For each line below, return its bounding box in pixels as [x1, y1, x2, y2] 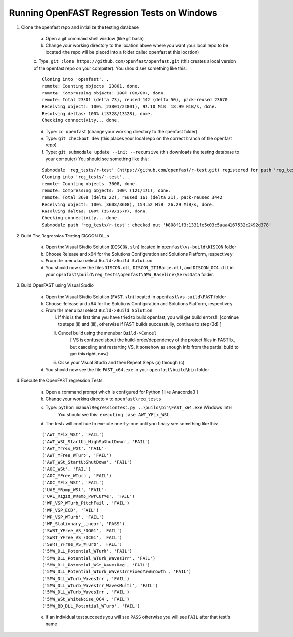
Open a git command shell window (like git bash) [45, 35, 144, 41]
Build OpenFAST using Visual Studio [21, 283, 94, 288]
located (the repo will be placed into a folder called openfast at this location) [45, 49, 199, 55]
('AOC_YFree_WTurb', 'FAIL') [42, 473, 112, 478]
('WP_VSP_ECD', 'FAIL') [42, 507, 99, 513]
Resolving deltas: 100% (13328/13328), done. [42, 111, 153, 116]
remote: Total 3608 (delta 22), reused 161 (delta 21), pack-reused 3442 [42, 195, 223, 200]
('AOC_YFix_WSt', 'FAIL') [42, 480, 105, 486]
